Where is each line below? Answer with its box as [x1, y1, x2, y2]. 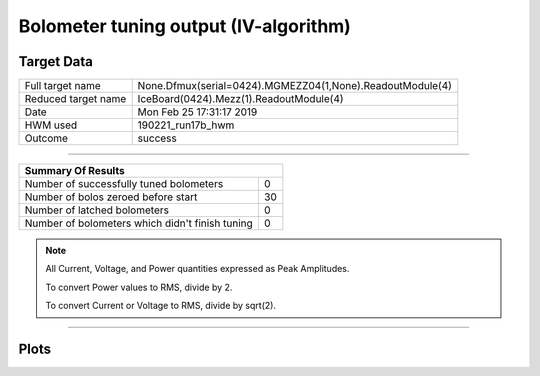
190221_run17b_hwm [137, 118, 235, 132]
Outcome [24, 131, 69, 145]
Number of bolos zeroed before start [24, 190, 198, 204]
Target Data [18, 53, 94, 70]
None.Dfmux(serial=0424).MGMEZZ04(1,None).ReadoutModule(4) [137, 79, 452, 93]
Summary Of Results [24, 164, 125, 178]
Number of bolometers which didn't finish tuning [24, 216, 254, 230]
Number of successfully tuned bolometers [24, 177, 224, 191]
